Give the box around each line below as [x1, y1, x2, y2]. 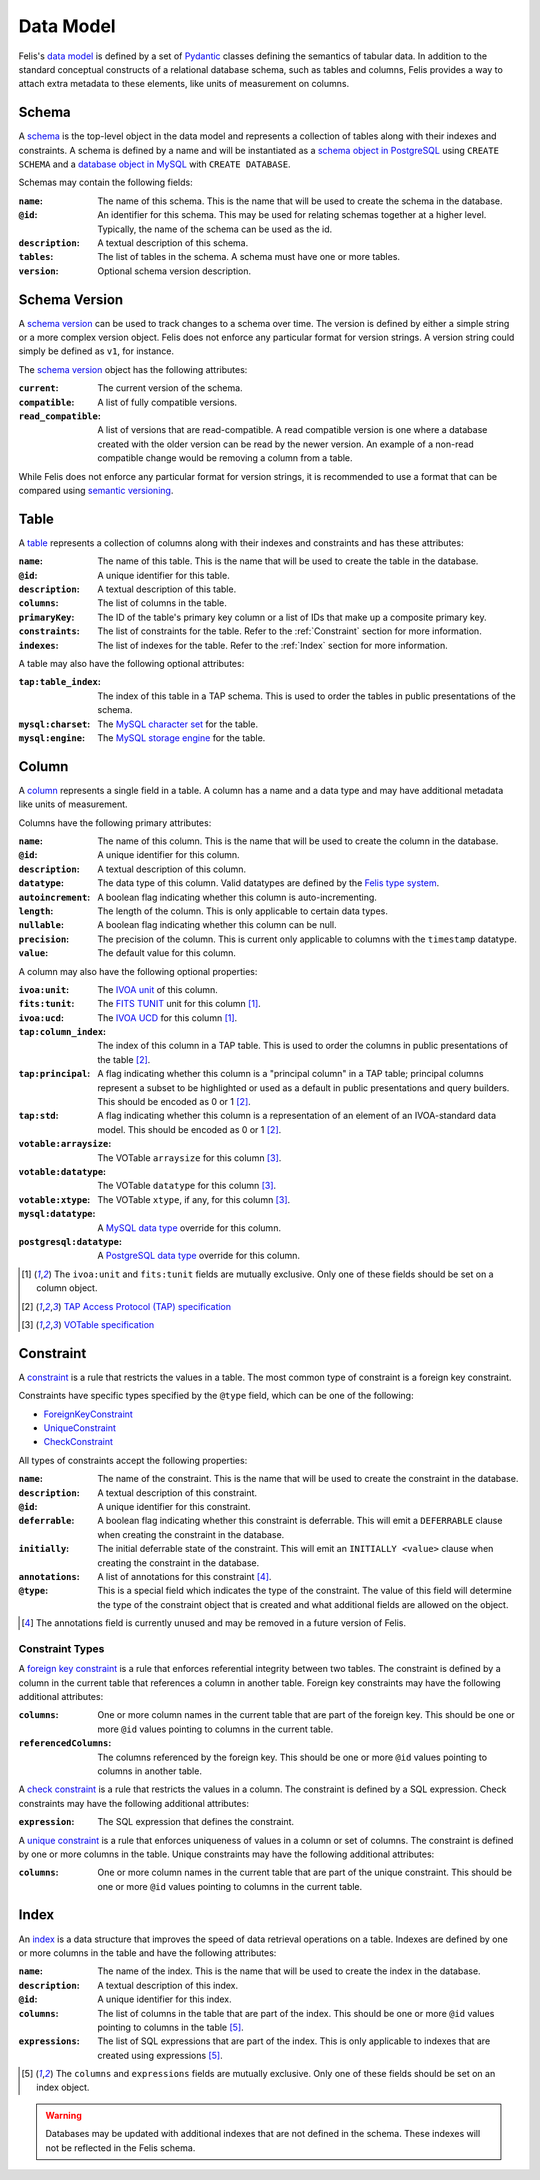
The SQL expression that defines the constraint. [97, 1816, 295, 1828]
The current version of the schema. [97, 382, 244, 394]
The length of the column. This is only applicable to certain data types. [97, 905, 389, 917]
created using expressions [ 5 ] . [97, 2049, 224, 2061]
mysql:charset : [18, 718, 91, 730]
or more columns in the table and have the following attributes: [18, 1946, 277, 1959]
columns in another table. [97, 1765, 202, 1777]
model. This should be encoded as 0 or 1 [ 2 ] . [97, 1123, 282, 1135]
